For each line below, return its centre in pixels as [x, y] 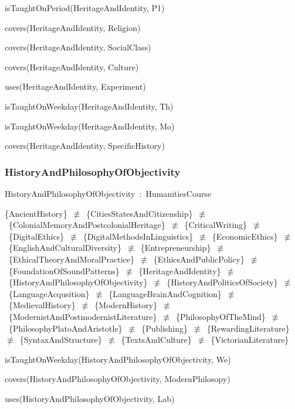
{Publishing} [165, 328]
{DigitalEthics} [36, 236]
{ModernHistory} [126, 305]
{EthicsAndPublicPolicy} [199, 259]
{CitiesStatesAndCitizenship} [140, 213]
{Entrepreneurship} [176, 248]
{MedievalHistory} [42, 305]
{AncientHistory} [36, 213]
